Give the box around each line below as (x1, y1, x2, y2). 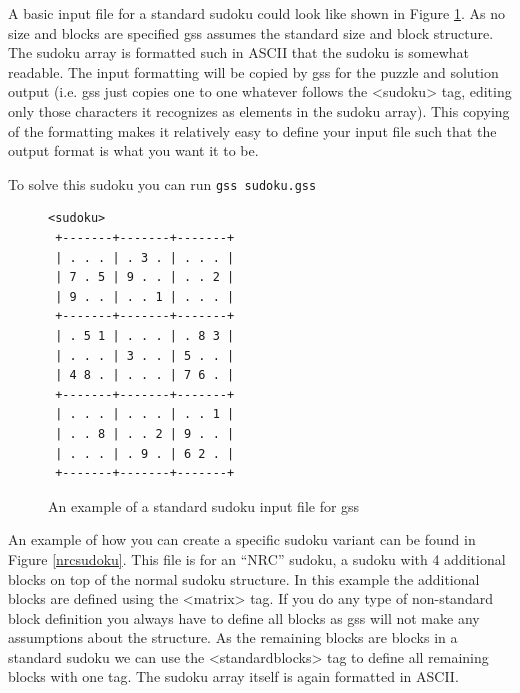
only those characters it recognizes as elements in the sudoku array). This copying (8, 100, 510, 121)
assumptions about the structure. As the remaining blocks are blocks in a (8, 627, 458, 648)
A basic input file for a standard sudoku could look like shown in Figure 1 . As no (8, 3, 505, 23)
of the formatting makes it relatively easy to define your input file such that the (8, 120, 497, 141)
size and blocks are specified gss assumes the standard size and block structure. (8, 22, 494, 43)
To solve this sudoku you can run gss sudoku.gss (8, 173, 317, 194)
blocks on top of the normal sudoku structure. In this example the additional (8, 568, 480, 589)
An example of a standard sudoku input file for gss (48, 495, 360, 516)
